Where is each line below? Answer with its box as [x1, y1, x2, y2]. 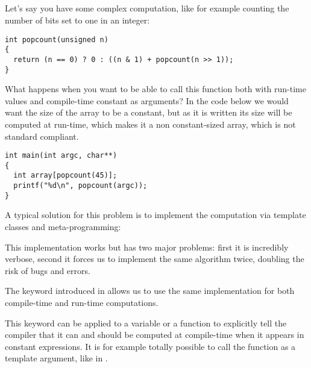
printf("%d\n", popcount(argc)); [13, 181, 148, 190]
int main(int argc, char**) [5, 151, 118, 160]
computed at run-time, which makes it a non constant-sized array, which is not [5, 117, 296, 130]
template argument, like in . [5, 352, 108, 364]
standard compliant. [5, 129, 79, 142]
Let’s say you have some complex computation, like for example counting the [5, 2, 289, 14]
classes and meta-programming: [5, 220, 121, 233]
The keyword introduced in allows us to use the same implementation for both [5, 284, 295, 297]
